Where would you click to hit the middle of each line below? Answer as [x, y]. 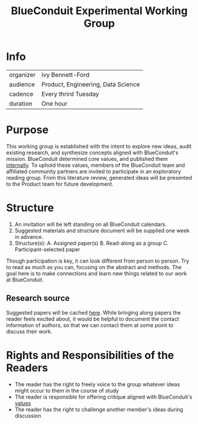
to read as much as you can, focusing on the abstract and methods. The [94, 267]
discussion [28, 416]
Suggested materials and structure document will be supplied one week [102, 230]
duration [21, 103]
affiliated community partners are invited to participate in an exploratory [94, 171]
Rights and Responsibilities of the [90, 355]
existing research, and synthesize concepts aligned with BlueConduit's [92, 153]
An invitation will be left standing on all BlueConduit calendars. [91, 224]
